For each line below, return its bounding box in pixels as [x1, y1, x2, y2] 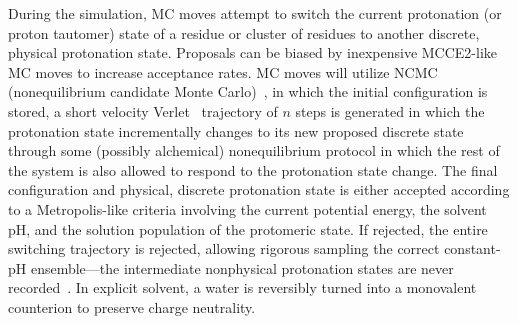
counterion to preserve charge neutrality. [8, 296, 256, 317]
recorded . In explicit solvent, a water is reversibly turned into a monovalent [8, 277, 477, 298]
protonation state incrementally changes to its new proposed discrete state [8, 120, 464, 141]
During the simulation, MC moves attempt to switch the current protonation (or [8, 3, 502, 23]
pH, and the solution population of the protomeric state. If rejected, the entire [8, 218, 488, 239]
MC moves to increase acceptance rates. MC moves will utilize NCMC [8, 61, 438, 82]
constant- [444, 238, 501, 259]
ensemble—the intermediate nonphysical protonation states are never [30, 257, 454, 278]
